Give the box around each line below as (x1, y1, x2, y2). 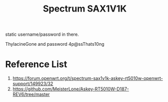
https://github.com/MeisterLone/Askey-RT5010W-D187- (12, 86, 129, 92)
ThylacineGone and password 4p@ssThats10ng (5, 41, 104, 47)
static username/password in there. (5, 31, 79, 38)
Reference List (5, 59, 67, 70)
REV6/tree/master (12, 91, 50, 97)
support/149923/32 (12, 81, 53, 87)
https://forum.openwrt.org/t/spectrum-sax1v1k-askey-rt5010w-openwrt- (12, 75, 163, 81)
